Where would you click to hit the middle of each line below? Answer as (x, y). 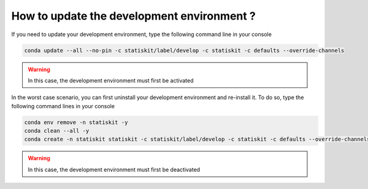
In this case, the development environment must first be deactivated (114, 169)
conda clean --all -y (57, 131)
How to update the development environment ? (133, 16)
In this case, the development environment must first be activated (111, 80)
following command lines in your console (63, 106)
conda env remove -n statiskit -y (76, 122)
